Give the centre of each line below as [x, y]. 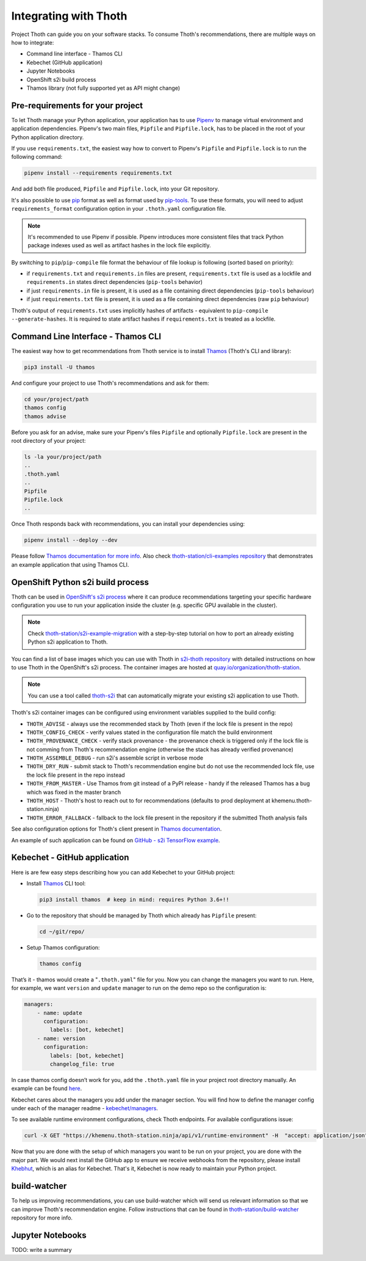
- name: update [59, 1013]
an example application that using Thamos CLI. [70, 564]
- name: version [61, 1038]
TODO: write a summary [42, 1249]
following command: [37, 157]
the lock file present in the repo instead [76, 775]
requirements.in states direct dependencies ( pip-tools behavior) [115, 282]
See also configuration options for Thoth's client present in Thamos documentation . [117, 829]
